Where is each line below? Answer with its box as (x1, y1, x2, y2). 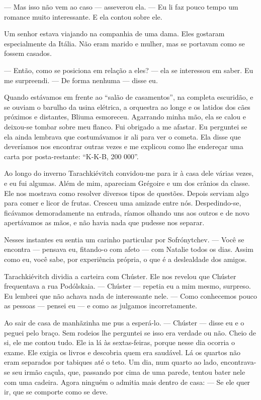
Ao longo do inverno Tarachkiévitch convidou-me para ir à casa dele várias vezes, (4, 168, 254, 178)
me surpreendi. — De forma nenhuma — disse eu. (4, 75, 158, 85)
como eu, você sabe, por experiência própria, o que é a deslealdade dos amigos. (4, 254, 247, 264)
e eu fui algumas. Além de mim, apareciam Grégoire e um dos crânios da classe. (4, 177, 250, 188)
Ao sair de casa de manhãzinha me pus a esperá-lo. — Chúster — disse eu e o (4, 317, 244, 328)
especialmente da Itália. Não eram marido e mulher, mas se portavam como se (4, 38, 245, 48)
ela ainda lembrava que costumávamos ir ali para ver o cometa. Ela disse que (4, 131, 241, 142)
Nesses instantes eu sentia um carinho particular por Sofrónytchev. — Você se (4, 234, 244, 244)
